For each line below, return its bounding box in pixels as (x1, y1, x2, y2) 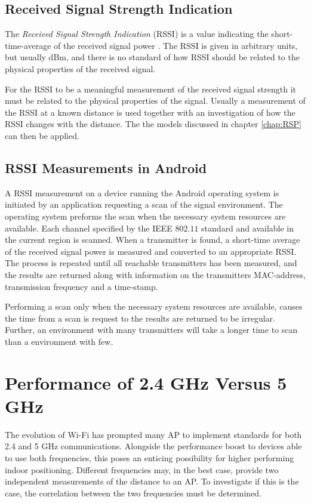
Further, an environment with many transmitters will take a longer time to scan (5, 323, 298, 336)
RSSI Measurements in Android (5, 158, 207, 177)
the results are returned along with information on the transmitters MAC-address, (5, 268, 306, 280)
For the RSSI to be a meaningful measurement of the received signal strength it (5, 82, 297, 95)
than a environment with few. (5, 335, 113, 347)
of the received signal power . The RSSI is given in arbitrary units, (54, 39, 298, 51)
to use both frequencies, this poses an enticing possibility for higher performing (5, 451, 294, 464)
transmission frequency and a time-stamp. (5, 280, 158, 292)
